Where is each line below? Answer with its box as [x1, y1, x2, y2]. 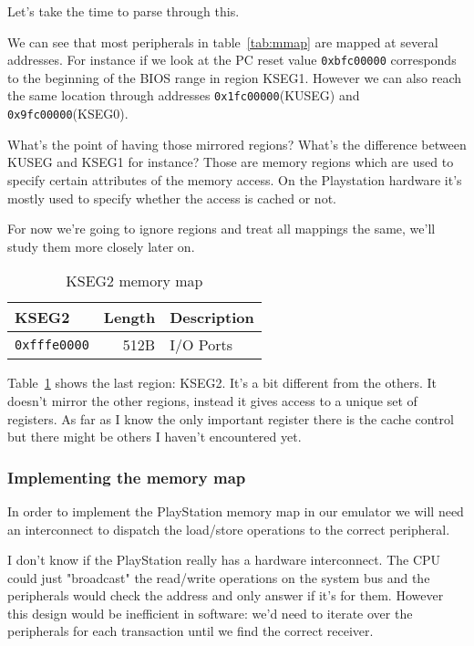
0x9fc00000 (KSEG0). [7, 104, 129, 123]
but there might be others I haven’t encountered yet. [7, 427, 302, 446]
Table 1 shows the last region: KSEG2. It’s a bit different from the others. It [7, 373, 437, 392]
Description [170, 307, 254, 328]
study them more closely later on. [7, 236, 195, 255]
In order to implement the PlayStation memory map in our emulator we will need [7, 501, 464, 520]
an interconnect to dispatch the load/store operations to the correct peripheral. [7, 519, 450, 538]
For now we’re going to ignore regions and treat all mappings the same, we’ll [7, 219, 436, 238]
